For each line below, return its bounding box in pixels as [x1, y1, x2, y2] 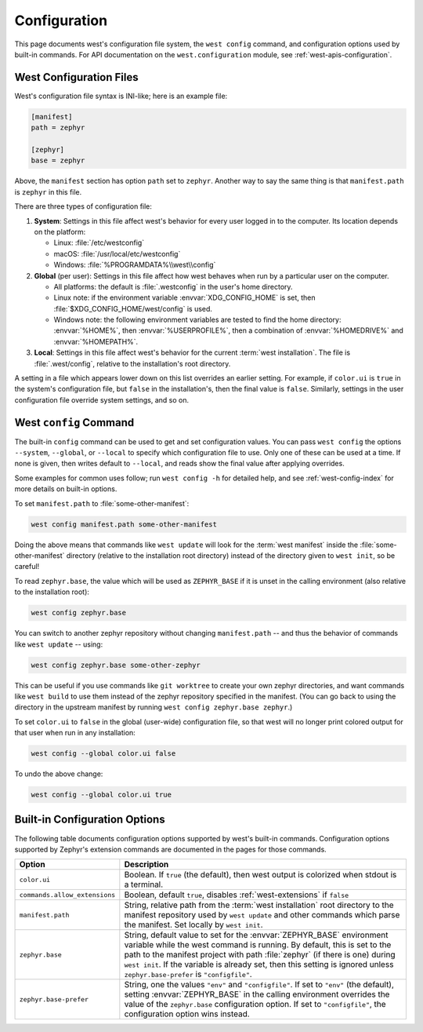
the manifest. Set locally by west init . [124, 919, 263, 930]
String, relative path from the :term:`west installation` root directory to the [124, 899, 395, 910]
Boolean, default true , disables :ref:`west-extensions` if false [124, 889, 349, 900]
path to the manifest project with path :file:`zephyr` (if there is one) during [124, 950, 396, 961]
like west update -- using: [14, 640, 103, 649]
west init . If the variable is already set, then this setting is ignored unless [124, 959, 394, 970]
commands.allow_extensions [19, 891, 116, 899]
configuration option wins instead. [124, 1008, 250, 1019]
